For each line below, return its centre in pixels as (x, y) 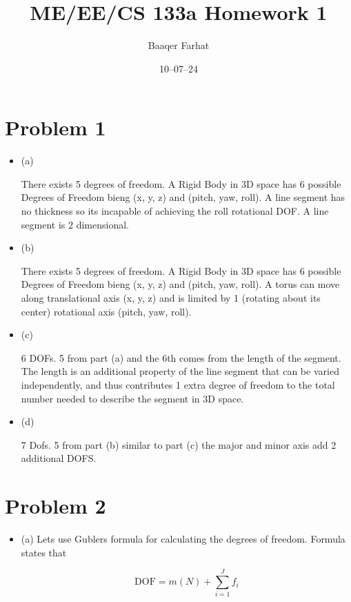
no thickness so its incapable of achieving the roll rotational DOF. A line (175, 211)
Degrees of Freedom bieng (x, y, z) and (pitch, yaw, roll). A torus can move (180, 284)
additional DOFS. (59, 458)
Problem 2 (56, 506)
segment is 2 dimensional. (75, 224)
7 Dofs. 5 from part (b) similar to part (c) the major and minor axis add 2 (179, 444)
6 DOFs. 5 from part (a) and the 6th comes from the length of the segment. (181, 357)
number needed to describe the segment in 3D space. (132, 398)
